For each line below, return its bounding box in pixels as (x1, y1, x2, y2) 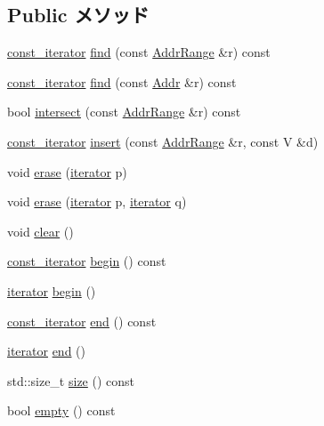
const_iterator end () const (7, 311, 157, 330)
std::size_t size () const (7, 371, 135, 390)
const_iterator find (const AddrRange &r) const (7, 43, 271, 61)
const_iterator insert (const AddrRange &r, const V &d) (7, 132, 319, 150)
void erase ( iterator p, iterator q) (7, 192, 187, 211)
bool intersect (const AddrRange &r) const (7, 102, 241, 121)
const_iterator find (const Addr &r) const (7, 72, 237, 91)
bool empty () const (7, 401, 116, 420)
